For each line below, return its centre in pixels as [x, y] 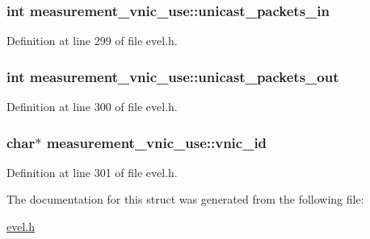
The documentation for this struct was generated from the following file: [185, 199]
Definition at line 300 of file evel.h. [92, 107]
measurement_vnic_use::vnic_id [157, 142]
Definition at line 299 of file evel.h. [92, 41]
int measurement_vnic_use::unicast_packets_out [173, 76]
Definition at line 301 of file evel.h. [92, 172]
